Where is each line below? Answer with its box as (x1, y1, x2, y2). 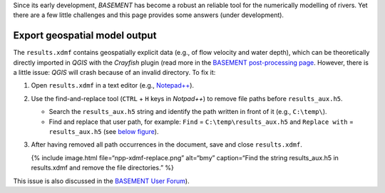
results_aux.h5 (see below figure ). (48, 127, 159, 136)
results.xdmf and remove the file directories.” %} (31, 164, 174, 172)
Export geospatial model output (13, 29, 157, 42)
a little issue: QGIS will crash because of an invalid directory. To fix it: (13, 68, 216, 77)
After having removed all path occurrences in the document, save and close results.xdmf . (31, 140, 302, 149)
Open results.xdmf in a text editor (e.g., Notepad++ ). (31, 81, 195, 90)
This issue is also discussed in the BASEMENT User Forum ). (13, 177, 190, 185)
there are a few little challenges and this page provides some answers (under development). (13, 11, 284, 19)
